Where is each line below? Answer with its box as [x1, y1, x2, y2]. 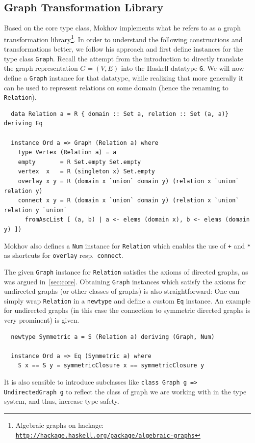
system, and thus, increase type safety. [4, 396, 119, 406]
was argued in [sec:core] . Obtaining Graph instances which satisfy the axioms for [4, 276, 246, 286]
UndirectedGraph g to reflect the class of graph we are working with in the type [4, 386, 247, 396]
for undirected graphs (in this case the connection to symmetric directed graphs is [4, 305, 251, 315]
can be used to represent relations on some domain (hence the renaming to [4, 82, 229, 92]
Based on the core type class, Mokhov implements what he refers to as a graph [4, 23, 241, 33]
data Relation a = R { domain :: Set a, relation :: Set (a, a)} [11, 110, 229, 117]
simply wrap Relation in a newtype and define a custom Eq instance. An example [4, 295, 251, 305]
